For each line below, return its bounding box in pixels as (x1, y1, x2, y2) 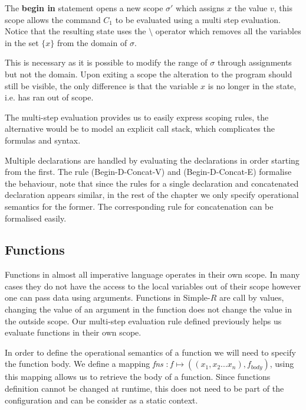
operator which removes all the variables (155, 25, 301, 37)
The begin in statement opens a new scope (5, 2, 163, 14)
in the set (5, 36, 39, 48)
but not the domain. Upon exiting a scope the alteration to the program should (5, 67, 292, 80)
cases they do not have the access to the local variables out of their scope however (5, 279, 301, 292)
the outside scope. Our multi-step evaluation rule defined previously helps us (5, 314, 282, 327)
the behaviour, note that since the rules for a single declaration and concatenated (5, 177, 299, 189)
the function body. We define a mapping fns (5, 357, 163, 370)
